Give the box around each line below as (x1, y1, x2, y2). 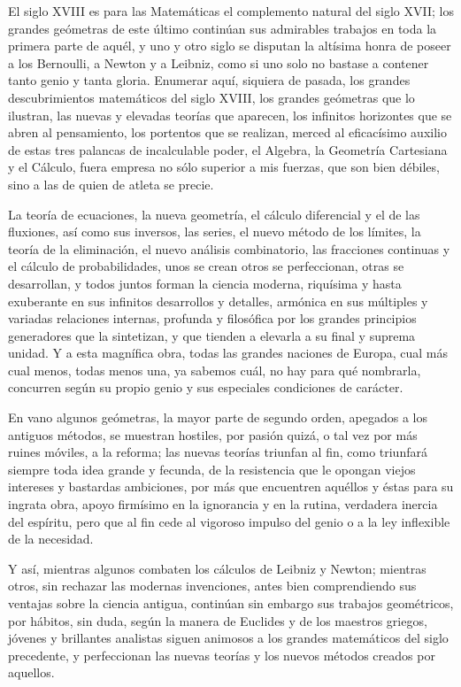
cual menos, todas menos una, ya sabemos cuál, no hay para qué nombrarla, (8, 360, 421, 379)
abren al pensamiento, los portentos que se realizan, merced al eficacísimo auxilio (8, 123, 447, 142)
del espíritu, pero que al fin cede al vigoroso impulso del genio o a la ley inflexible (8, 512, 450, 530)
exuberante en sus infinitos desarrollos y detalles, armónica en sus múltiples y (8, 291, 428, 310)
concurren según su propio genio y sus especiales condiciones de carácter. (8, 378, 403, 397)
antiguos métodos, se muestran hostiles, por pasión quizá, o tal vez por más (8, 425, 418, 444)
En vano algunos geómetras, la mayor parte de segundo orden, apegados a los (8, 408, 427, 427)
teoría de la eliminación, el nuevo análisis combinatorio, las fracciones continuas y (8, 239, 450, 258)
